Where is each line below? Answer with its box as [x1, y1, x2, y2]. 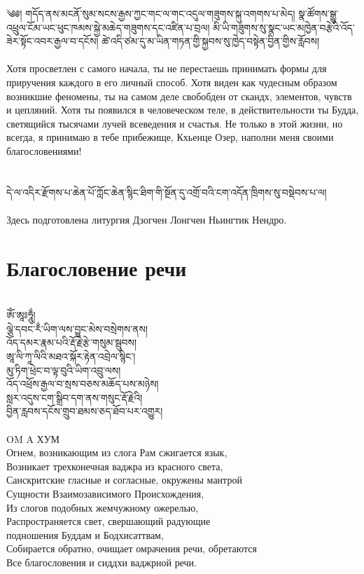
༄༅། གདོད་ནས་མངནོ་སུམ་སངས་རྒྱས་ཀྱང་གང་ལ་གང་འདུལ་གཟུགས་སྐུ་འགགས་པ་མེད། [6, 6, 295, 20]
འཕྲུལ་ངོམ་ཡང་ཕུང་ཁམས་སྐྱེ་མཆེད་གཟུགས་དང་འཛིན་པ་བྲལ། [6, 20, 210, 34]
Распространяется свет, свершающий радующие [6, 514, 211, 528]
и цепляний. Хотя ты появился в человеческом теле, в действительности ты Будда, [6, 102, 359, 117]
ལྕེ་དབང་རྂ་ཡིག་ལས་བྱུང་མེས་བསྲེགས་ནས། [6, 321, 148, 336]
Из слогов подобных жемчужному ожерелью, [6, 500, 199, 514]
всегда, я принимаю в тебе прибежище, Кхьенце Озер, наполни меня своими [6, 130, 334, 144]
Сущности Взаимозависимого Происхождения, [6, 486, 204, 500]
